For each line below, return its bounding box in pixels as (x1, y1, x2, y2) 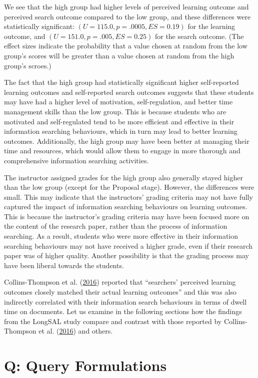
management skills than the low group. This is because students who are (4, 106, 226, 116)
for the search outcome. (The (154, 30, 244, 41)
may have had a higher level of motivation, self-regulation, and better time (4, 96, 233, 107)
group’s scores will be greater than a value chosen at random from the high (4, 50, 234, 60)
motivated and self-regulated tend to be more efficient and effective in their (4, 116, 234, 126)
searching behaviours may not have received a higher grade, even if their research (4, 240, 253, 251)
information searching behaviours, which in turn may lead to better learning (4, 126, 237, 136)
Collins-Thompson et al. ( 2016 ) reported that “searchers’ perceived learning (4, 277, 236, 287)
